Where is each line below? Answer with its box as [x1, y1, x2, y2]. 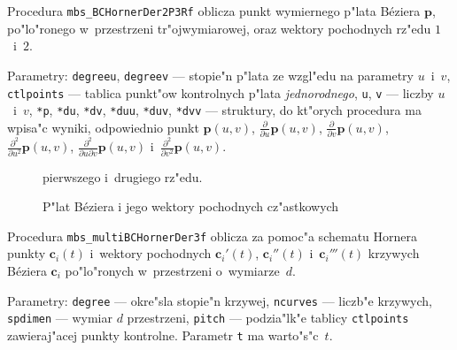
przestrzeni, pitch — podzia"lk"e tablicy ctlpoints [127, 308, 409, 327]
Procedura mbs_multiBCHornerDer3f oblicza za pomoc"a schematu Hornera [7, 226, 417, 245]
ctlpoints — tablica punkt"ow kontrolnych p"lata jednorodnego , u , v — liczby [7, 83, 434, 102]
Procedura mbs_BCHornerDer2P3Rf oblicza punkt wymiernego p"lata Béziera [7, 2, 421, 19]
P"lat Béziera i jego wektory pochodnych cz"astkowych [43, 197, 339, 216]
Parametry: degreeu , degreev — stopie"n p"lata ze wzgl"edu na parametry [7, 65, 414, 84]
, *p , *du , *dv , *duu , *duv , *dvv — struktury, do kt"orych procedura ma [28, 101, 422, 119]
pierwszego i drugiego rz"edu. [43, 167, 203, 186]
